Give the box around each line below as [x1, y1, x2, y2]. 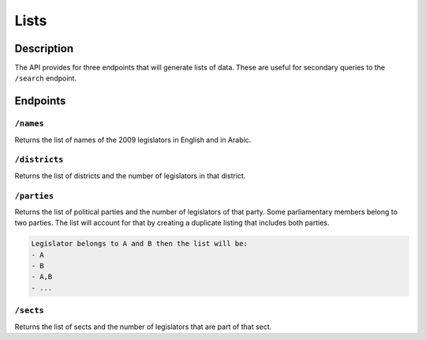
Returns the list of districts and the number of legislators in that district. [14, 170, 246, 181]
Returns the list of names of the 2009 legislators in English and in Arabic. [14, 135, 252, 144]
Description [14, 42, 74, 55]
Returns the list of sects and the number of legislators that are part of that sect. [14, 322, 272, 331]
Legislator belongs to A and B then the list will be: [31, 239, 248, 248]
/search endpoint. [14, 73, 77, 83]
